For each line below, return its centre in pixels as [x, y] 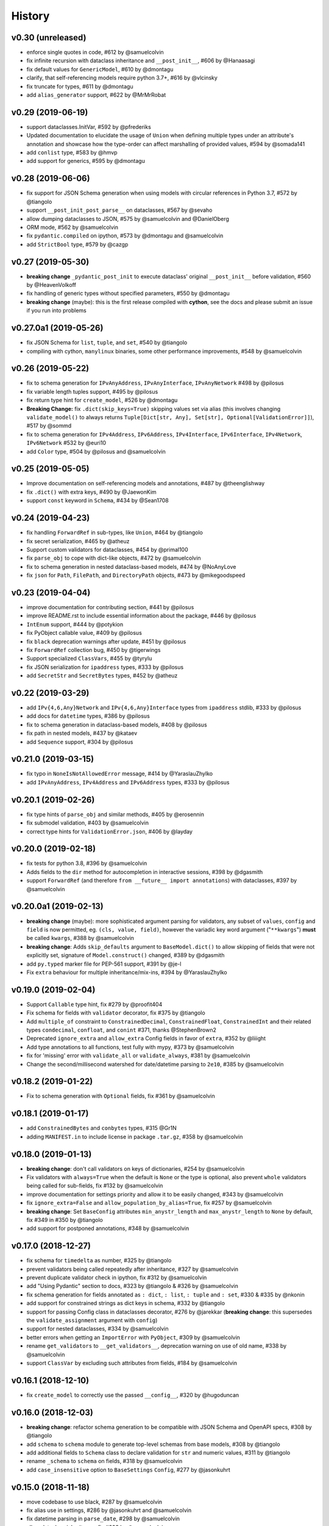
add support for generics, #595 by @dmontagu [86, 161]
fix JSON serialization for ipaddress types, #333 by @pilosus [105, 667]
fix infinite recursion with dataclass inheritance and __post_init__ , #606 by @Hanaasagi [141, 60]
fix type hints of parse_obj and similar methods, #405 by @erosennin [115, 814]
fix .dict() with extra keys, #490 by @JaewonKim [91, 492]
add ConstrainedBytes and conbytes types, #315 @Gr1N [101, 1128]
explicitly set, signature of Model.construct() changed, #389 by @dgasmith [126, 955]
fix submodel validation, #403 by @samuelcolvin [88, 823]
